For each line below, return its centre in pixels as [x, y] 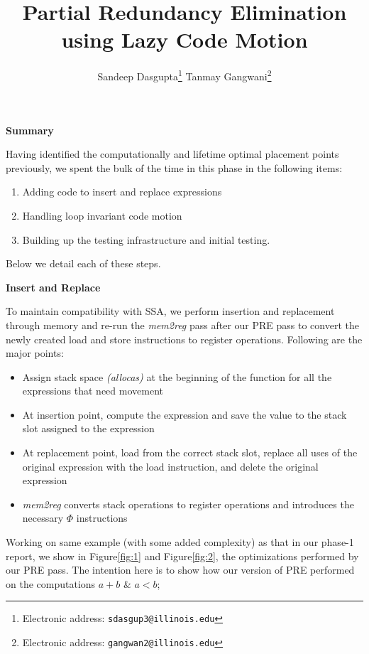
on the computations [51, 583]
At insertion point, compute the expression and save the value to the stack [184, 414]
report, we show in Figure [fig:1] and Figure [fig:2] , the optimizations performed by [182, 556]
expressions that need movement [93, 391]
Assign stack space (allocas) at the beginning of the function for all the [177, 376]
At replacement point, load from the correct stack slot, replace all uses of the [190, 452]
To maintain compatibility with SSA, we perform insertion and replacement [170, 311]
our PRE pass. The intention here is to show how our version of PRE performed [180, 570]
